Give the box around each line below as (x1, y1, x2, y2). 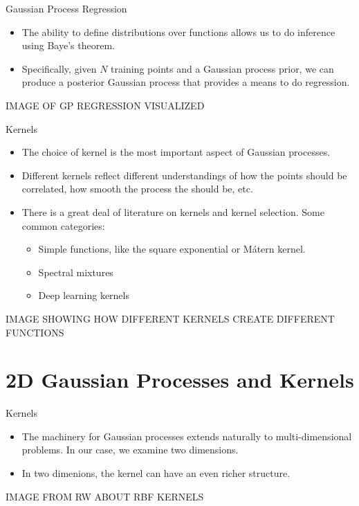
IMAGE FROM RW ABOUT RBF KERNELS (6, 489, 204, 503)
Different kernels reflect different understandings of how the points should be (21, 168, 347, 182)
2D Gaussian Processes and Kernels (6, 365, 354, 394)
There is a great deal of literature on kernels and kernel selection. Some (21, 204, 324, 219)
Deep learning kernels (38, 288, 129, 302)
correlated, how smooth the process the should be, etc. (21, 181, 253, 196)
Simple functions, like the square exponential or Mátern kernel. (38, 242, 306, 256)
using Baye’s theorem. (21, 38, 115, 53)
